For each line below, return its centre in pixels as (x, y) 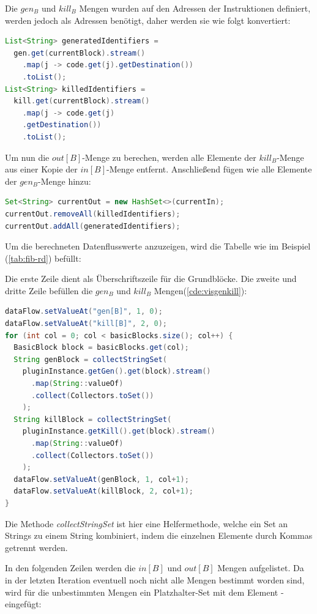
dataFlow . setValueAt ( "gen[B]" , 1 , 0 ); (84, 312)
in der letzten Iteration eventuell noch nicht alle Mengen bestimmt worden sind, (155, 579)
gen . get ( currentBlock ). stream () (80, 53)
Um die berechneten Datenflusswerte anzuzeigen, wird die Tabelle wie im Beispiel (158, 246)
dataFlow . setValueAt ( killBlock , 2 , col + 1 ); (103, 491)
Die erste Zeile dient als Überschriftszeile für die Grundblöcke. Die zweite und (151, 279)
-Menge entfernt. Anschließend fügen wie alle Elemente (209, 169)
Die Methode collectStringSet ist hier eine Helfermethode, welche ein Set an (147, 523)
